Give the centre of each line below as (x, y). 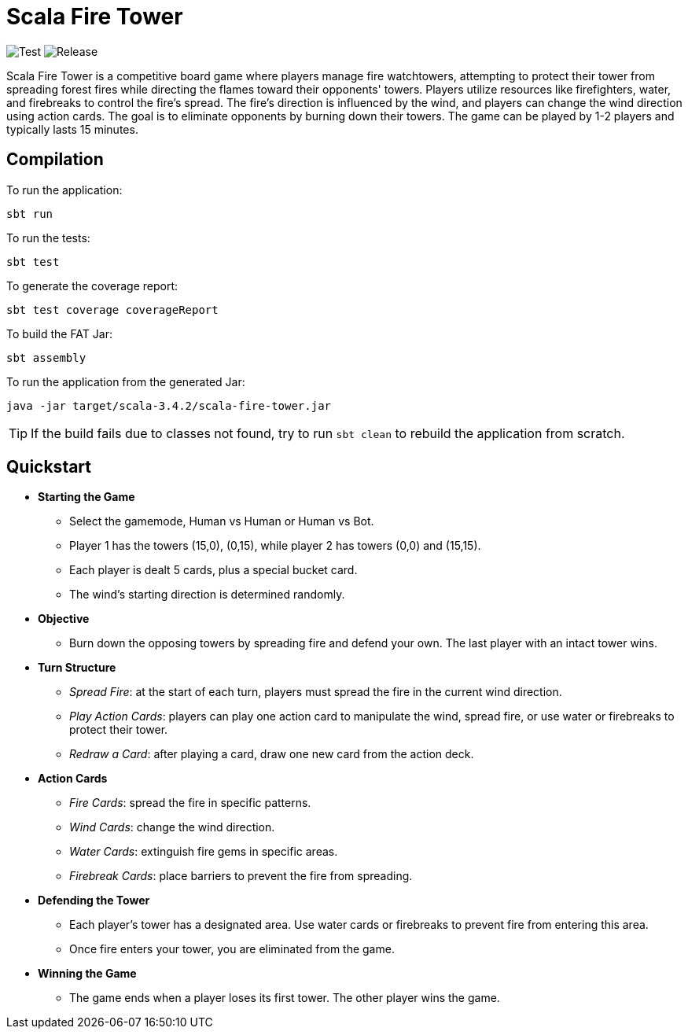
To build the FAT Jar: (59, 333)
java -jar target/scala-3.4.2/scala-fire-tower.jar (169, 405)
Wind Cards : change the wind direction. (172, 827)
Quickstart (49, 467)
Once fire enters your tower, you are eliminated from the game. (232, 949)
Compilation (55, 160)
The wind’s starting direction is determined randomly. (207, 595)
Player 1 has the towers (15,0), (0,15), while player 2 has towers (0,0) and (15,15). (275, 546)
